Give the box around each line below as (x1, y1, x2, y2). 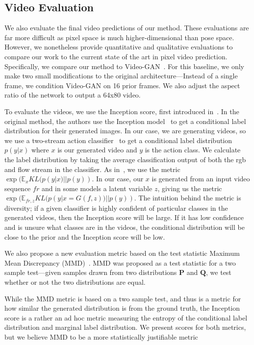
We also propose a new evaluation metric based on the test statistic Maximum (4, 248, 240, 258)
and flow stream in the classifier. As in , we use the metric (4, 164, 180, 174)
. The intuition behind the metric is (134, 193, 241, 203)
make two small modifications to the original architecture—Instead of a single (4, 71, 238, 81)
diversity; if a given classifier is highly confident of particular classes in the (4, 202, 228, 213)
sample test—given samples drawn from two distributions (4, 267, 177, 277)
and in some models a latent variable (41, 183, 152, 193)
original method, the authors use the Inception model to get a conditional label (4, 116, 246, 126)
